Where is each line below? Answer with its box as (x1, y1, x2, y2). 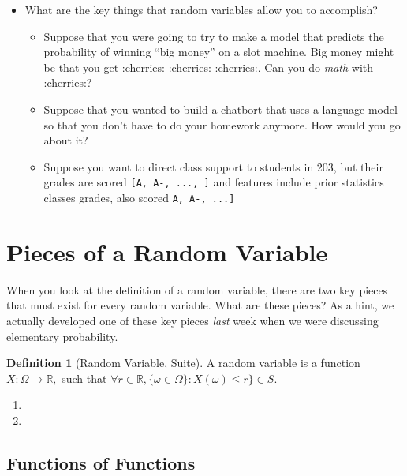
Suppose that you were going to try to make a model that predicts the (43, 28, 384, 44)
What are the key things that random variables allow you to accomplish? (24, 2, 378, 17)
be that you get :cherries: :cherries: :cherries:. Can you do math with (43, 58, 374, 75)
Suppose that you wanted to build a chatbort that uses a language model (43, 100, 398, 117)
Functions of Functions (6, 450, 196, 474)
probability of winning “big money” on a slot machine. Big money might (43, 43, 394, 60)
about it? (43, 132, 88, 148)
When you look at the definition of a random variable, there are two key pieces (6, 281, 388, 298)
